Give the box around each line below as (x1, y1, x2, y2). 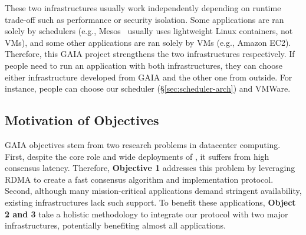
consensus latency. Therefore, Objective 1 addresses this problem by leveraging (5, 162, 295, 174)
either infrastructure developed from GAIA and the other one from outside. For (5, 70, 292, 83)
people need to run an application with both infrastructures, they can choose (5, 59, 282, 71)
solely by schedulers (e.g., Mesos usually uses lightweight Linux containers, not (5, 25, 293, 37)
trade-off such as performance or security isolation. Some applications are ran (5, 13, 284, 25)
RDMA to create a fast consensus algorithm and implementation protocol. (5, 173, 274, 185)
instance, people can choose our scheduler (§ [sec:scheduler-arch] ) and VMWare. (5, 82, 291, 95)
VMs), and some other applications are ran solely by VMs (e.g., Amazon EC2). (5, 36, 291, 48)
